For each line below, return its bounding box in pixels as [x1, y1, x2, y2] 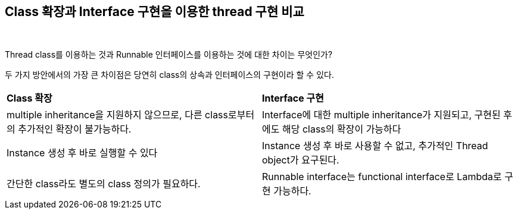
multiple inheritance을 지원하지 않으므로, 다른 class [7, 109, 229, 121]
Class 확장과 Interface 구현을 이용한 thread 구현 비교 [5, 4, 304, 19]
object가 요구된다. [262, 154, 339, 166]
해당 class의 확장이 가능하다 [282, 123, 401, 136]
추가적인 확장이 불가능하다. [18, 123, 132, 136]
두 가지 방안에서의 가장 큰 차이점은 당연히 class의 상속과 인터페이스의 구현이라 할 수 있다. [5, 70, 334, 80]
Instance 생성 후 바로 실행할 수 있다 [7, 147, 158, 159]
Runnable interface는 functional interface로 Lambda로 [262, 171, 502, 183]
